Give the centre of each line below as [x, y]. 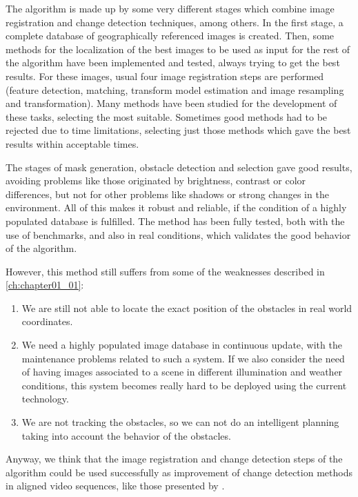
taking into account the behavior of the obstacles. [126, 435]
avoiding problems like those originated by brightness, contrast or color [156, 181]
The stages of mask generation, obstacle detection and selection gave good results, [179, 167]
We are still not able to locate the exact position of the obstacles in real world [187, 308]
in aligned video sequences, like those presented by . [115, 486]
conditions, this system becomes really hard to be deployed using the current [184, 385]
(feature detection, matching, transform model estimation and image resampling [175, 89]
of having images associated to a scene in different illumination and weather [182, 372]
